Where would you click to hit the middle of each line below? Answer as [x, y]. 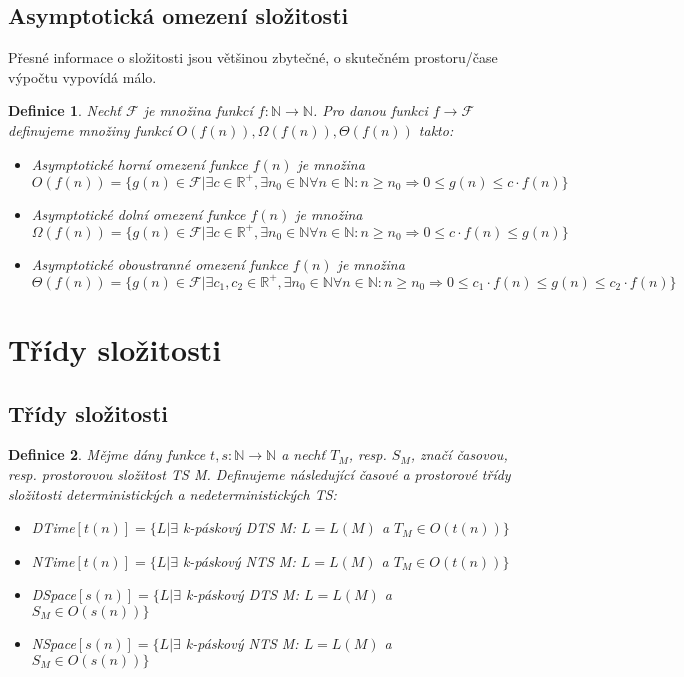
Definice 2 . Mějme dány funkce [107, 454]
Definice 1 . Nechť [64, 110]
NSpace [53, 643]
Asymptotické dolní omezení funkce [138, 213]
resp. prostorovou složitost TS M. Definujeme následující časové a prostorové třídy [259, 474]
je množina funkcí [198, 110]
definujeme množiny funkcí [90, 129]
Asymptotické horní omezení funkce [139, 163]
